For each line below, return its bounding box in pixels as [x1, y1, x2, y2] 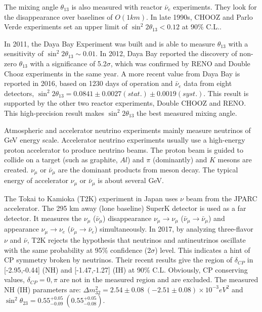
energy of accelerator [4, 175, 68, 186]
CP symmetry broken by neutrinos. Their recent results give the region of [4, 254, 233, 265]
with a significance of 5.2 [30, 58, 107, 68]
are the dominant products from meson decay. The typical [58, 164, 238, 174]
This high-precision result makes [4, 107, 104, 118]
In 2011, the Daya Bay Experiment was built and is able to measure [4, 38, 215, 49]
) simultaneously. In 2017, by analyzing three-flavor [94, 224, 253, 234]
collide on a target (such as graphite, [4, 154, 118, 165]
